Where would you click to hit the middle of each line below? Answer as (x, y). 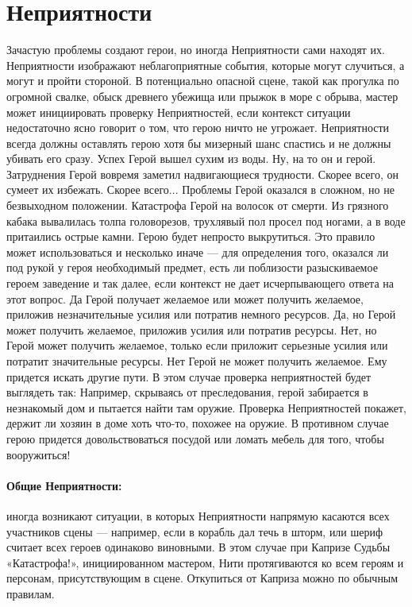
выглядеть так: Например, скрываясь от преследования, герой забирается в (187, 392)
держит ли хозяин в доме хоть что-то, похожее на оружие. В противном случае (198, 423)
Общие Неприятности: (64, 485)
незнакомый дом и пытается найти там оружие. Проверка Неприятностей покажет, (206, 407)
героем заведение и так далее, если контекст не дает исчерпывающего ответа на (200, 283)
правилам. (31, 593)
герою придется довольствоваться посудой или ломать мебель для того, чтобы (195, 438)
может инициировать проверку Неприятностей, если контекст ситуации (179, 112)
